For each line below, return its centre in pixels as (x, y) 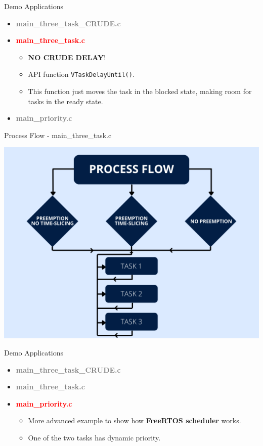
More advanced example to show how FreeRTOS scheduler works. (135, 420)
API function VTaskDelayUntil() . (81, 74)
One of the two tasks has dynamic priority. (94, 437)
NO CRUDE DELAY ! (67, 57)
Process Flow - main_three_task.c (58, 135)
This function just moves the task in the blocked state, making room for (140, 91)
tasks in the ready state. (65, 101)
